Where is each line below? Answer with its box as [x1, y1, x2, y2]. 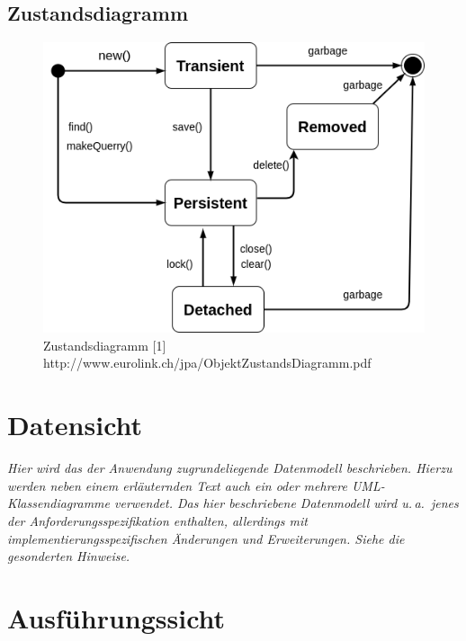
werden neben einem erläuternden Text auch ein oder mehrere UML [7, 476, 381, 494]
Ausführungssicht [7, 599, 226, 636]
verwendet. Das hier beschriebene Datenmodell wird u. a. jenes [114, 494, 459, 512]
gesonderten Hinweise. [7, 547, 130, 565]
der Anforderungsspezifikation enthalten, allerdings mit [7, 511, 308, 530]
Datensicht [7, 406, 143, 443]
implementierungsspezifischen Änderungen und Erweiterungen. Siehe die [7, 529, 405, 548]
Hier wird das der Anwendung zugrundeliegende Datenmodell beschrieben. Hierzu [7, 458, 453, 477]
